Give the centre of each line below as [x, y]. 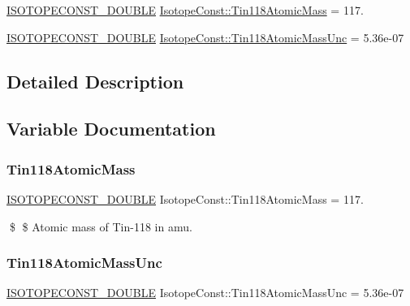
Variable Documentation [111, 129]
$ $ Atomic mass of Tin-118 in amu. [101, 226]
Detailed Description [95, 81]
